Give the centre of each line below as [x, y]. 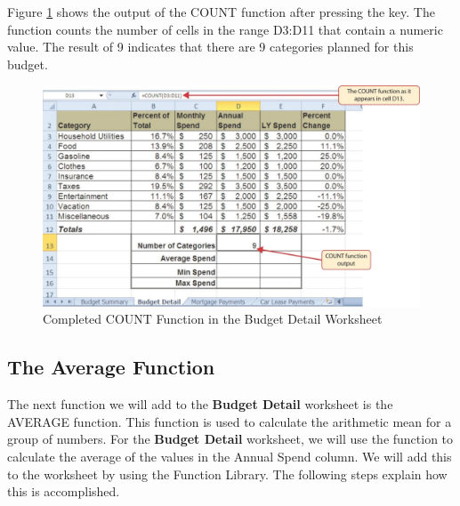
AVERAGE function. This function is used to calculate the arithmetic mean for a [230, 421]
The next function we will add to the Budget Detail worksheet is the [200, 404]
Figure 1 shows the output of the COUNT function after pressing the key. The [221, 12]
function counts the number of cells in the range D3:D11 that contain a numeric [225, 29]
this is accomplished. [64, 491]
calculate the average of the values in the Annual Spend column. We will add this [230, 456]
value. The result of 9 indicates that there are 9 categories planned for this [210, 47]
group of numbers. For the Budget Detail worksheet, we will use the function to [230, 439]
